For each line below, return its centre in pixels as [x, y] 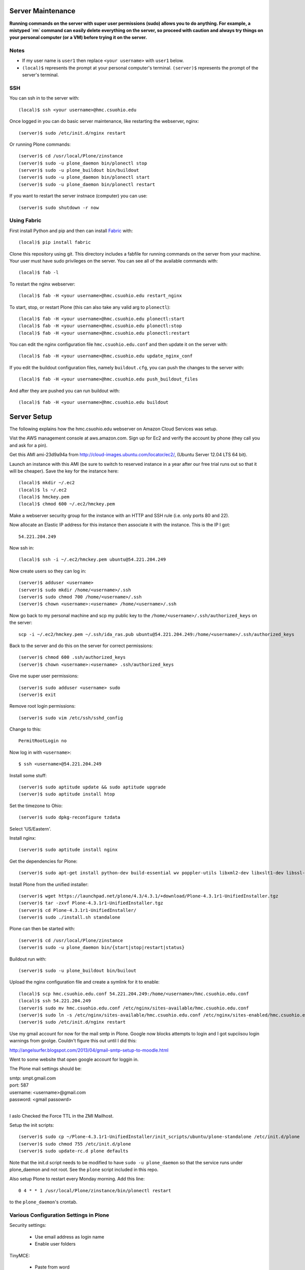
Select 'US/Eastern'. [30, 829]
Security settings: [28, 1225]
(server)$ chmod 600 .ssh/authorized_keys [72, 657]
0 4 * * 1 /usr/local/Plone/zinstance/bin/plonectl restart [95, 1190]
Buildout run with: [28, 959]
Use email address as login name [69, 1236]
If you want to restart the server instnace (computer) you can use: [78, 196]
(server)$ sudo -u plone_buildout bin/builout [78, 971]
